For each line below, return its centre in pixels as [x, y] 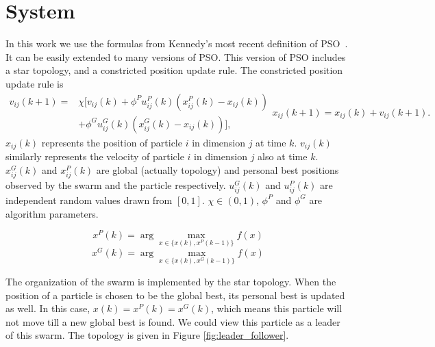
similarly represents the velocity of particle [95, 156]
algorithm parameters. [52, 213]
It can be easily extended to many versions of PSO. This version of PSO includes [176, 56]
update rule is [35, 83]
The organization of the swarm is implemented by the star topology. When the [171, 281]
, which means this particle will [276, 308]
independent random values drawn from [89, 200]
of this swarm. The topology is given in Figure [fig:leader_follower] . [147, 335]
